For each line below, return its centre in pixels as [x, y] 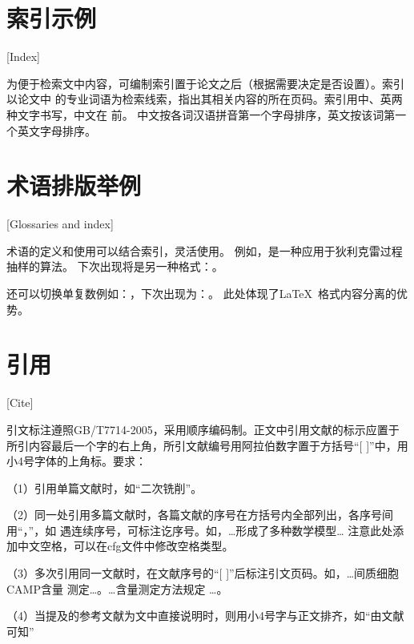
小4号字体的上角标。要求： [76, 461]
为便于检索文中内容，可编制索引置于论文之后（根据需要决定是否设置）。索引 [205, 83]
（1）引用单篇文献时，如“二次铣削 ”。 [105, 487]
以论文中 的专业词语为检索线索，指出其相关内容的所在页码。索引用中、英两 [205, 99]
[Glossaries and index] [60, 224]
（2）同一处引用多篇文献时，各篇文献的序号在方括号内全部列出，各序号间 [200, 515]
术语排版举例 [74, 185]
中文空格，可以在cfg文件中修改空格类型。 [125, 546]
